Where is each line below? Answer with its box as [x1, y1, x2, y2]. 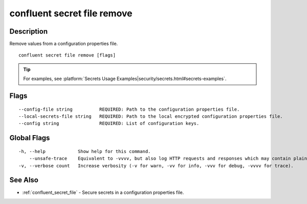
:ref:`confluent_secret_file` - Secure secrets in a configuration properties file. [22, 189, 184, 195]
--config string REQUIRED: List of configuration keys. [18, 120, 200, 126]
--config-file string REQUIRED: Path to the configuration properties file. [18, 106, 240, 112]
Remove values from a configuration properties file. [9, 41, 118, 47]
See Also [9, 176, 38, 185]
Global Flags [9, 134, 50, 142]
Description [9, 27, 48, 36]
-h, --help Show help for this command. [18, 148, 151, 154]
